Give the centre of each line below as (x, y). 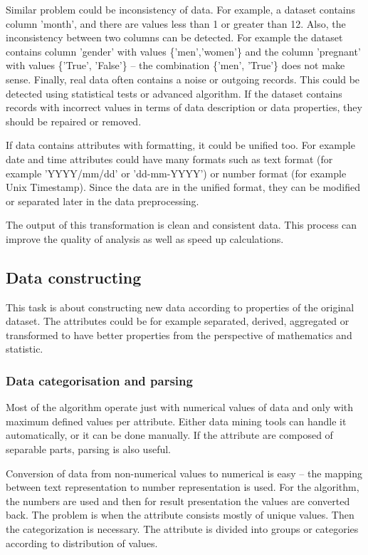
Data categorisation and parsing (99, 380)
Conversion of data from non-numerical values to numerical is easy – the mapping (184, 473)
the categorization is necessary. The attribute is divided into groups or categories (182, 529)
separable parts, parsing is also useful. (88, 449)
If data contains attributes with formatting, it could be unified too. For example (180, 145)
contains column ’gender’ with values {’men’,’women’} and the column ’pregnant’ (183, 51)
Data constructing (74, 277)
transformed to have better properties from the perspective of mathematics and (179, 334)
